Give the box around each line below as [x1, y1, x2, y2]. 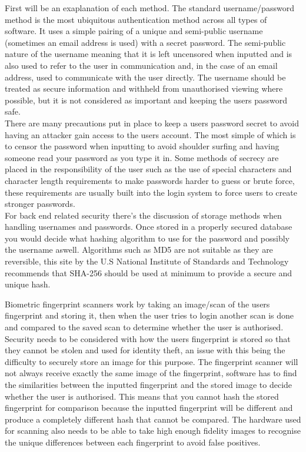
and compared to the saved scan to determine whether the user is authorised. [5, 321, 284, 333]
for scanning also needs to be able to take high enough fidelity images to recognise [5, 424, 301, 437]
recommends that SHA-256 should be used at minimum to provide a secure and [5, 266, 292, 279]
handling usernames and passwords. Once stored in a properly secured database [5, 220, 292, 233]
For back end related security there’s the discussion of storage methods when [5, 209, 282, 221]
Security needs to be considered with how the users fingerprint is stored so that [5, 332, 291, 344]
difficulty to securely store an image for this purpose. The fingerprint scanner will [5, 355, 298, 367]
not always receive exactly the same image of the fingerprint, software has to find [5, 367, 297, 379]
